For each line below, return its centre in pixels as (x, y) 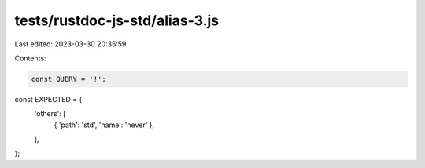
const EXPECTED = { (48, 99)
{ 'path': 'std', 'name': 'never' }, (104, 125)
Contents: (30, 58)
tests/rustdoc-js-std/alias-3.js (117, 20)
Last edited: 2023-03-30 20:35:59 (70, 44)
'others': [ (50, 114)
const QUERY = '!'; (68, 79)
